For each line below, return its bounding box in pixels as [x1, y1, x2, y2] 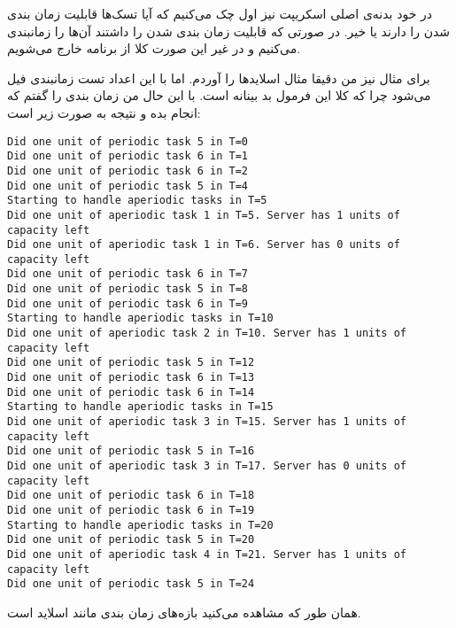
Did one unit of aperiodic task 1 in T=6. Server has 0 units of [7, 238, 400, 252]
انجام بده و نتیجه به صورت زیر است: [7, 103, 201, 121]
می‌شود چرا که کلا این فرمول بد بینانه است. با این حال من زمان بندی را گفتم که [7, 86, 431, 105]
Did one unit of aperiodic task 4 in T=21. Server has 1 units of [7, 547, 407, 561]
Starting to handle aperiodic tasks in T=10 [7, 312, 274, 325]
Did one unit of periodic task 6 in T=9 [7, 297, 249, 310]
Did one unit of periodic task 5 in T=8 [7, 283, 249, 296]
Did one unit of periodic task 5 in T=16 [7, 445, 255, 458]
